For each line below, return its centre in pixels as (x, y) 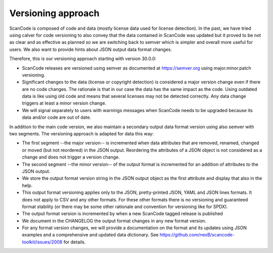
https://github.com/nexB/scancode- (197, 235)
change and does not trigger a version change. (71, 157)
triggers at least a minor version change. (64, 103)
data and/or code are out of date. (57, 117)
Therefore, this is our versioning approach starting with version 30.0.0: (83, 59)
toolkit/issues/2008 (42, 242)
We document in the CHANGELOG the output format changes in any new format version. (114, 221)
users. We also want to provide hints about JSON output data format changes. (91, 49)
